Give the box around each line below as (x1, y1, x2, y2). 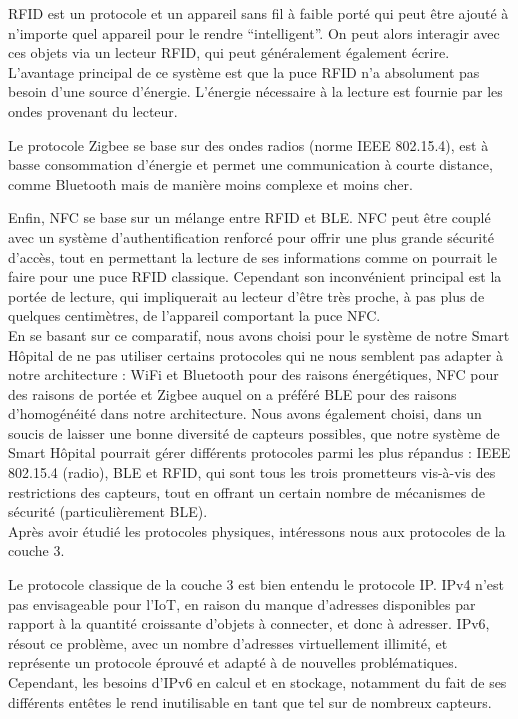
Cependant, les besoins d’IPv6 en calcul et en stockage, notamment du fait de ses (8, 672, 507, 692)
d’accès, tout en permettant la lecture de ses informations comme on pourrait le (8, 246, 497, 267)
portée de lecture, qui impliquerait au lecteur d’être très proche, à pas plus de (8, 285, 485, 306)
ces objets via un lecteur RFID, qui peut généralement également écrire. (8, 42, 450, 63)
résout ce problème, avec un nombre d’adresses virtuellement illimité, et (8, 632, 448, 653)
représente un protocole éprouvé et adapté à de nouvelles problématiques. (8, 652, 458, 673)
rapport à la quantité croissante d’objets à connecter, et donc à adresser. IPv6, (8, 613, 490, 634)
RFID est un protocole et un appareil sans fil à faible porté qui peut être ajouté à (8, 3, 509, 23)
